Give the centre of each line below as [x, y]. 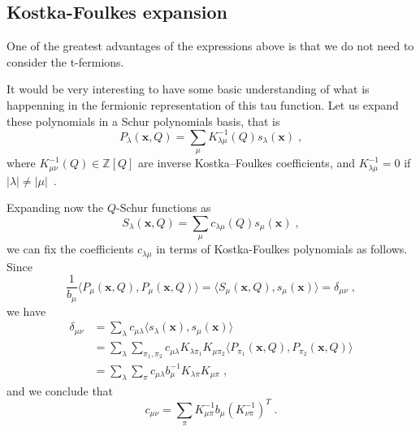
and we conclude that [60, 390]
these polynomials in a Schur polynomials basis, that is [143, 121]
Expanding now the [55, 207]
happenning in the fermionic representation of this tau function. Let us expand [203, 104]
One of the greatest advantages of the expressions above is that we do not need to [210, 46]
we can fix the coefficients [70, 249]
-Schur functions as [163, 207]
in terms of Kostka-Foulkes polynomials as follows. [282, 249]
